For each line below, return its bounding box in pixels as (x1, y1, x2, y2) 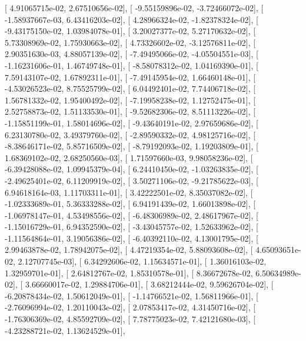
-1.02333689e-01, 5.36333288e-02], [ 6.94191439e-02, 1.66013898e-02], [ (5, 198, 256, 210)
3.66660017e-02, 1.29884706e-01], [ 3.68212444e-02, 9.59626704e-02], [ (25, 278, 274, 290)
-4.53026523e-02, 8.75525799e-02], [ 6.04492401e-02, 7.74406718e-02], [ (5, 82, 256, 95)
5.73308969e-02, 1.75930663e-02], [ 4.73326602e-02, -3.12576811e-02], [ (5, 36, 256, 48)
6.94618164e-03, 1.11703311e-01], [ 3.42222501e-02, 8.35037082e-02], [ (5, 186, 253, 198)
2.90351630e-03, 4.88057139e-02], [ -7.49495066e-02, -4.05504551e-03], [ (5, 48, 258, 60)
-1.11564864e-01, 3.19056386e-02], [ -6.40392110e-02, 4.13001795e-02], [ (5, 232, 258, 244)
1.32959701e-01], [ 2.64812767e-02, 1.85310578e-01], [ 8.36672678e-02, (5, 266, 253, 279)
